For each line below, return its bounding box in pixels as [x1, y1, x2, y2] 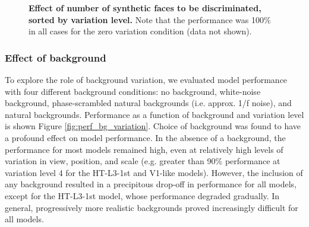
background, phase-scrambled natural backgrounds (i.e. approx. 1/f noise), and [5, 97, 292, 109]
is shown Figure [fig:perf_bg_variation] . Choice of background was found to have [5, 120, 301, 132]
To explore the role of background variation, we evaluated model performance [5, 73, 288, 85]
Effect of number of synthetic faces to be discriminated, [29, 2, 261, 14]
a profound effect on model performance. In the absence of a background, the [5, 131, 286, 143]
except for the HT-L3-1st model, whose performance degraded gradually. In [5, 189, 280, 202]
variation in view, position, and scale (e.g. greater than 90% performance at [5, 155, 280, 167]
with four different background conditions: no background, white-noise [5, 85, 261, 97]
